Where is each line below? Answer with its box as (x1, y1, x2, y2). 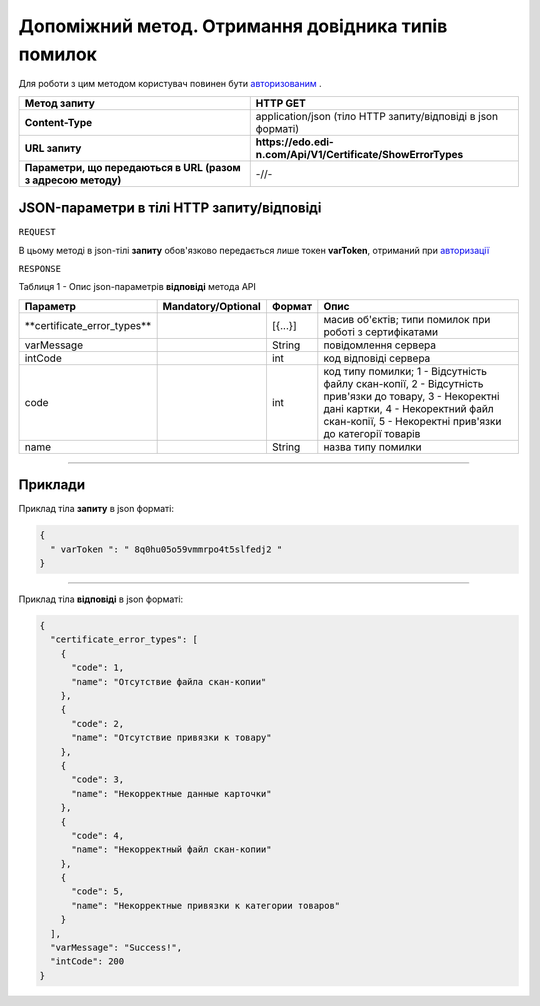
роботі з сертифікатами (323, 325, 439, 339)
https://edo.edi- (255, 135, 334, 149)
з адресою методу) (24, 173, 122, 187)
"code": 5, (71, 886, 125, 897)
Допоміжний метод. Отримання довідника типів (18, 15, 448, 37)
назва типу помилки (323, 440, 422, 454)
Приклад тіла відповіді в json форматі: (18, 593, 184, 605)
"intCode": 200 (50, 956, 125, 967)
